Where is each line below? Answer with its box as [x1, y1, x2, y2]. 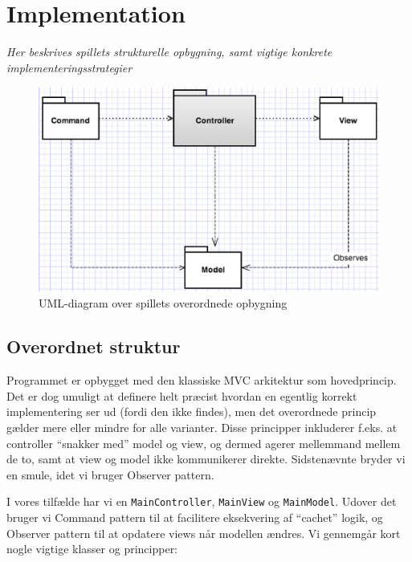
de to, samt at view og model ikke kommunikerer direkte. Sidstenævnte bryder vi [6, 450, 406, 467]
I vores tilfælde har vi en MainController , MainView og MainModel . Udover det [6, 493, 397, 510]
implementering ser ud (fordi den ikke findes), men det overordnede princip [6, 403, 377, 420]
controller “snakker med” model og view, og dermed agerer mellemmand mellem [6, 434, 401, 451]
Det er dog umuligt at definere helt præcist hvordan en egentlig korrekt [6, 387, 357, 404]
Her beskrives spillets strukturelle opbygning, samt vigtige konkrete [6, 43, 332, 60]
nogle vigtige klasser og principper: [6, 540, 178, 557]
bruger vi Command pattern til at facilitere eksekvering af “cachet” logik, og [6, 508, 383, 525]
